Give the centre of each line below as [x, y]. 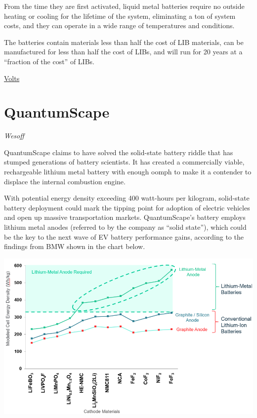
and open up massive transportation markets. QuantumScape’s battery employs [125, 217]
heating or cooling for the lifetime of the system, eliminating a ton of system [120, 16]
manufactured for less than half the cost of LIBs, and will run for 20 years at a [123, 52]
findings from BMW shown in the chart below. [75, 246]
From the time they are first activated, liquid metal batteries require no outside [124, 6]
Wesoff [14, 136]
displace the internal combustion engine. [65, 181]
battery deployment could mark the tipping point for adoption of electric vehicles [127, 207]
